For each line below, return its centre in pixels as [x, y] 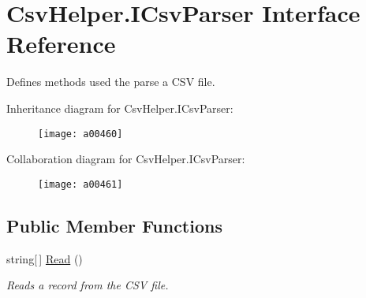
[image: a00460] [80, 134]
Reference [61, 44]
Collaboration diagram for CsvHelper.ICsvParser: [126, 159]
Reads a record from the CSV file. [88, 285]
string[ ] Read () [45, 258]
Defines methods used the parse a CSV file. [111, 82]
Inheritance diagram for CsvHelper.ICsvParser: [120, 108]
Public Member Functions [114, 225]
